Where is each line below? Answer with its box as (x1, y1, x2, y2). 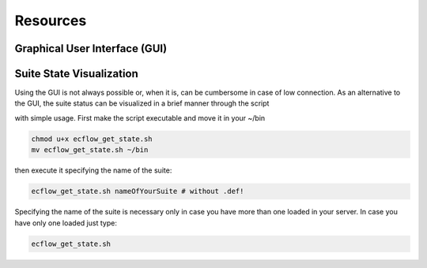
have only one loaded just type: (14, 218, 118, 228)
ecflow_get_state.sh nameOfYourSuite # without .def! (31, 187, 244, 196)
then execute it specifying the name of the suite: (14, 166, 172, 175)
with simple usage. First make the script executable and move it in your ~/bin (14, 113, 266, 122)
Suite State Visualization (14, 67, 138, 80)
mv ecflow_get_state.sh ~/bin (31, 146, 149, 154)
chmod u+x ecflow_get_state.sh (31, 134, 153, 143)
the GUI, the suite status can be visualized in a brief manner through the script (14, 99, 270, 108)
